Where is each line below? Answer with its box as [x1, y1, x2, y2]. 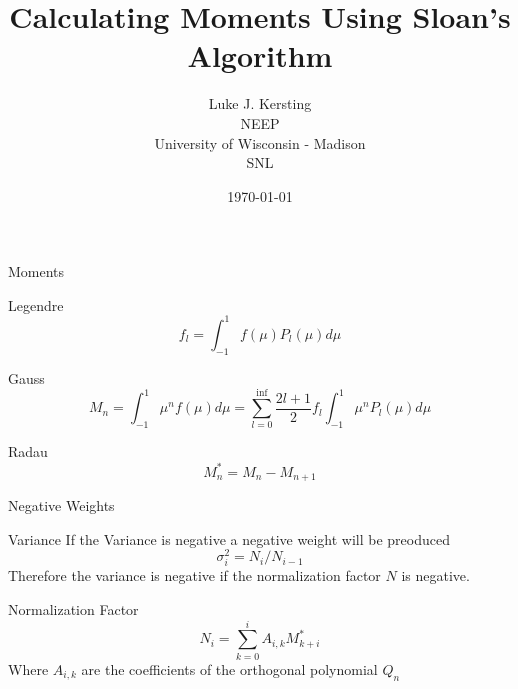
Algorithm [187, 35, 333, 76]
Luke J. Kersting [208, 93, 312, 114]
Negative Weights [8, 495, 115, 516]
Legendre [8, 294, 64, 315]
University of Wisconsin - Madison [154, 132, 366, 153]
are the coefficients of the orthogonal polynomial [81, 658, 378, 679]
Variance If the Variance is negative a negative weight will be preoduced [8, 528, 450, 549]
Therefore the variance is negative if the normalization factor [8, 565, 381, 586]
